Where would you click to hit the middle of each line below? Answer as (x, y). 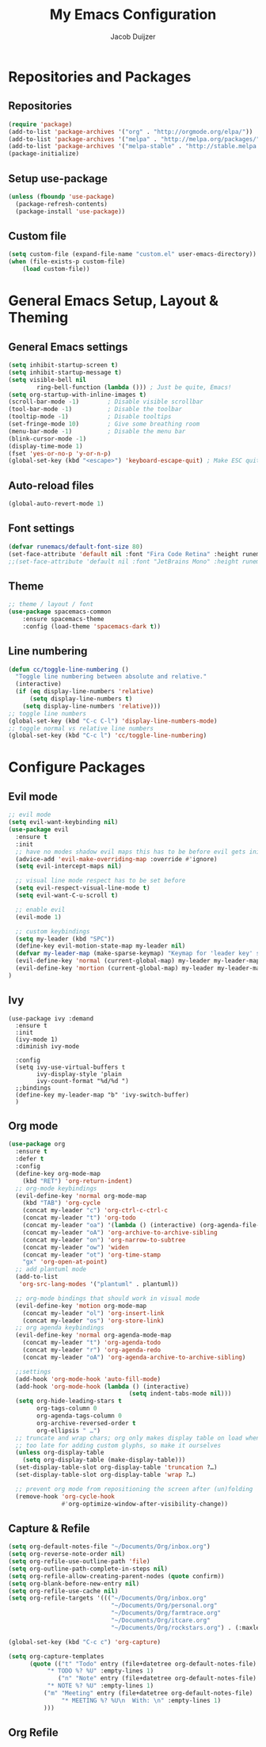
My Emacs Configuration (133, 15)
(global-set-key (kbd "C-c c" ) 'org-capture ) (84, 1642)
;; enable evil (40, 910)
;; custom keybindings (53, 931)
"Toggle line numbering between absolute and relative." (111, 677)
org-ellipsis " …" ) (69, 1430)
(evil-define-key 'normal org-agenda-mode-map (93, 1335)
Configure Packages (77, 767)
